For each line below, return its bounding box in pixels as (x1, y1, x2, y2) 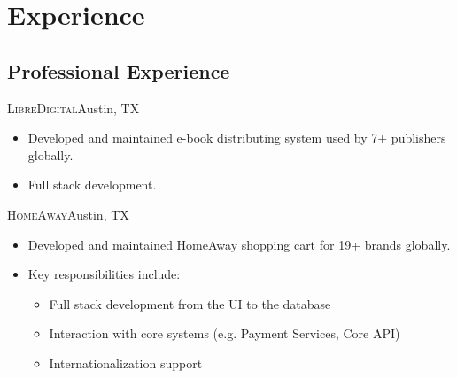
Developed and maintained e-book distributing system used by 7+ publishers (27, 128, 446, 147)
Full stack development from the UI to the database (49, 294, 331, 312)
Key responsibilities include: (27, 265, 181, 283)
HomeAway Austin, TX (7, 204, 129, 223)
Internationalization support (49, 353, 203, 372)
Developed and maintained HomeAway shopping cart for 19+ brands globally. (27, 235, 451, 253)
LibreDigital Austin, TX (7, 98, 140, 117)
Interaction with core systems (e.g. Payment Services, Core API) (49, 324, 400, 343)
